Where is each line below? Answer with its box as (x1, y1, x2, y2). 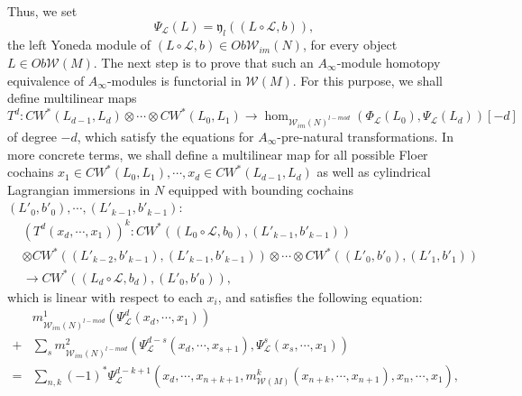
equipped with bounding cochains (168, 180, 353, 198)
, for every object (302, 35, 398, 54)
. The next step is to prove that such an (93, 52, 314, 71)
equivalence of (7, 70, 85, 89)
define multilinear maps (7, 88, 137, 107)
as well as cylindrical (316, 162, 431, 181)
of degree (7, 127, 57, 146)
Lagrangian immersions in (7, 180, 151, 198)
